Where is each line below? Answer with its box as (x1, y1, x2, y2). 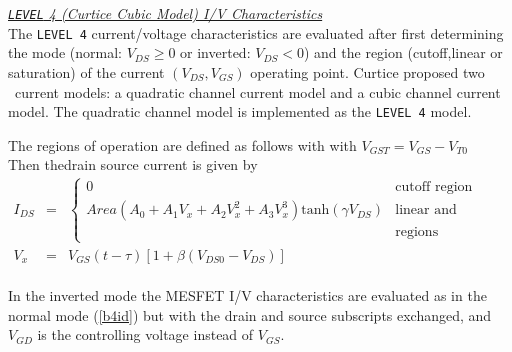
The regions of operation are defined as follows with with (8, 134, 357, 155)
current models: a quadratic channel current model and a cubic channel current (14, 81, 501, 102)
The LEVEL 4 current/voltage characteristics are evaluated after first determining (8, 22, 504, 43)
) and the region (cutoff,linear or (303, 42, 503, 63)
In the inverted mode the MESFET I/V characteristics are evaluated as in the (8, 285, 487, 306)
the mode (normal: (8, 42, 122, 63)
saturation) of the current (8, 61, 165, 82)
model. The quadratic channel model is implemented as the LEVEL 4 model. (8, 101, 472, 122)
